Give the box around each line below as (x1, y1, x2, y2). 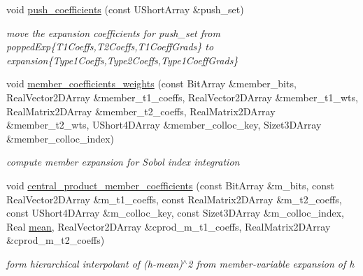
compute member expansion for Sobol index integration (6, 154, 240, 169)
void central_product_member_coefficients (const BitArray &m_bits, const (6, 177, 334, 192)
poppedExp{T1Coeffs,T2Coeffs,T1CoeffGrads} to (6, 39, 214, 54)
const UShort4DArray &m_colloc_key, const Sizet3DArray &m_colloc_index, (6, 205, 344, 220)
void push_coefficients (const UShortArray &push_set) (6, 2, 244, 16)
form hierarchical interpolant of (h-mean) (6, 256, 183, 270)
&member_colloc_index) (6, 131, 115, 145)
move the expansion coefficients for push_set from (6, 25, 220, 40)
